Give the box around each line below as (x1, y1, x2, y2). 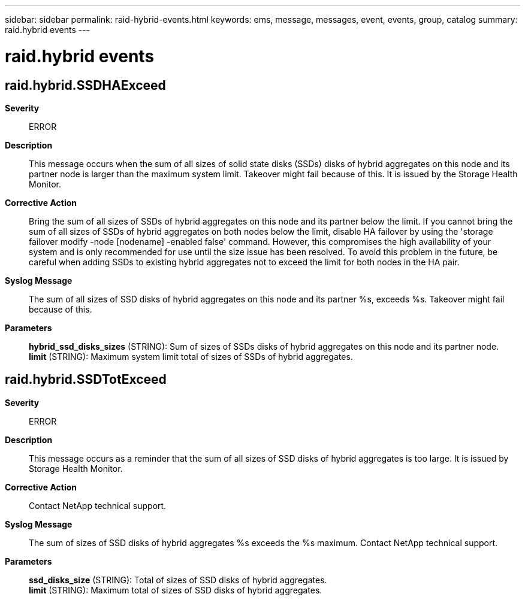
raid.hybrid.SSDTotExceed (5, 372, 167, 387)
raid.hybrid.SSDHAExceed (5, 77, 166, 93)
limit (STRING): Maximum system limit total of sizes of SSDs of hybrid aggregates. (29, 351, 353, 362)
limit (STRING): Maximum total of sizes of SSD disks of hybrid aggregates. (29, 584, 322, 595)
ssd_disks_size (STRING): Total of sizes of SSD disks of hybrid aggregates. (29, 574, 327, 585)
